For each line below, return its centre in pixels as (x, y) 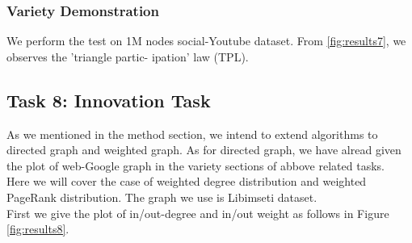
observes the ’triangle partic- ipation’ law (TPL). (128, 56)
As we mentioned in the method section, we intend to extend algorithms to (192, 134)
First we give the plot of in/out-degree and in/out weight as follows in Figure (198, 213)
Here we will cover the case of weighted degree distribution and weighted (187, 181)
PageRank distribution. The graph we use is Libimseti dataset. (162, 197)
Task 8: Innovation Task (109, 100)
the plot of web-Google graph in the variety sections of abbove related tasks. (195, 165)
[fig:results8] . (38, 229)
